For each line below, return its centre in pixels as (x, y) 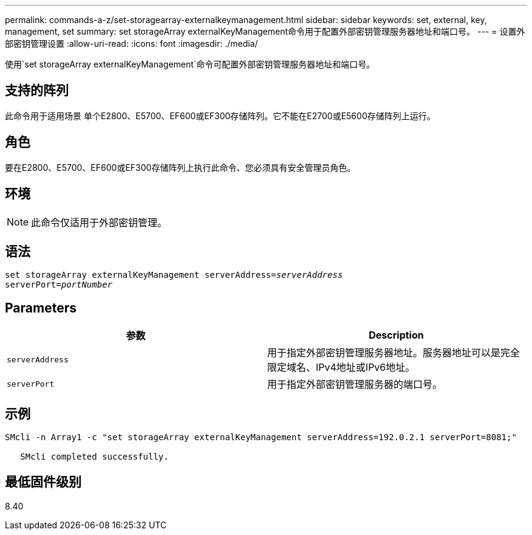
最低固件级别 (43, 482)
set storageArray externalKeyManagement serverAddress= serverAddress (174, 275)
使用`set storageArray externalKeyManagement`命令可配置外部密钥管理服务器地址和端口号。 (190, 64)
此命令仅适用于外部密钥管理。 (99, 222)
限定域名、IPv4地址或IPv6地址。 (341, 368)
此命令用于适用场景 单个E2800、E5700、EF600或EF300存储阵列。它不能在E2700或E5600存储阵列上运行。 (220, 116)
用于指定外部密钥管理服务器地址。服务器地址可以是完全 (394, 353)
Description (396, 335)
